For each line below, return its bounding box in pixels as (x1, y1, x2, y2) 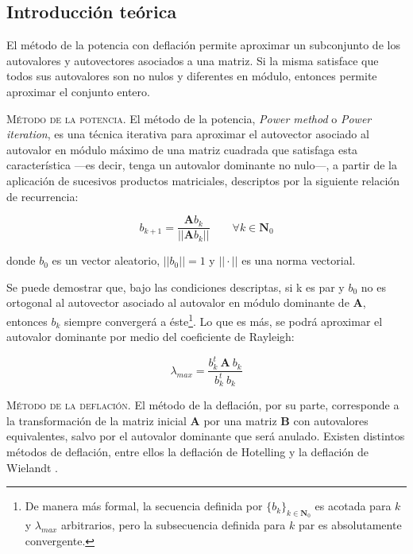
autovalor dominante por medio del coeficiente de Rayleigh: (6, 328, 295, 345)
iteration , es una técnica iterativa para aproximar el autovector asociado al (6, 126, 369, 142)
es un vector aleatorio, (52, 252, 160, 269)
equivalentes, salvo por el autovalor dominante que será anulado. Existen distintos (6, 428, 405, 444)
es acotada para (315, 498, 392, 514)
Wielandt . (6, 459, 58, 475)
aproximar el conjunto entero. (6, 83, 150, 99)
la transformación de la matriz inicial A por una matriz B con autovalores (6, 412, 369, 428)
